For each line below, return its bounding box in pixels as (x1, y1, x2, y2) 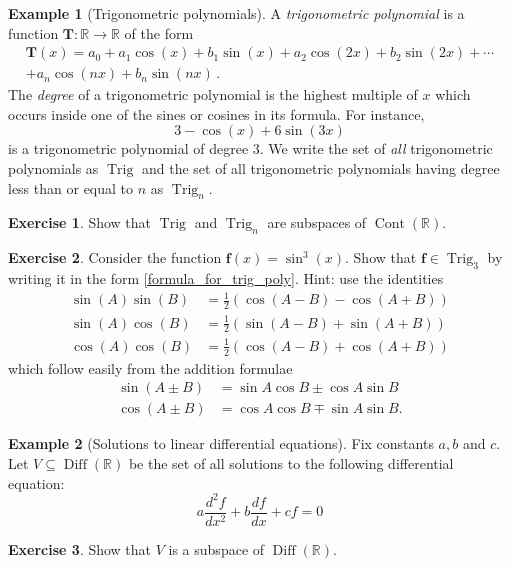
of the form (124, 22, 194, 43)
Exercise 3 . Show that (8, 538, 152, 559)
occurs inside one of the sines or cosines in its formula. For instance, (8, 103, 425, 124)
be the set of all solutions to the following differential (128, 452, 454, 473)
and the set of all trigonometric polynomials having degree (141, 158, 500, 179)
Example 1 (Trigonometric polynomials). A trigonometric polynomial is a (8, 3, 465, 23)
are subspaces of (267, 212, 367, 233)
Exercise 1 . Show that (8, 212, 152, 233)
